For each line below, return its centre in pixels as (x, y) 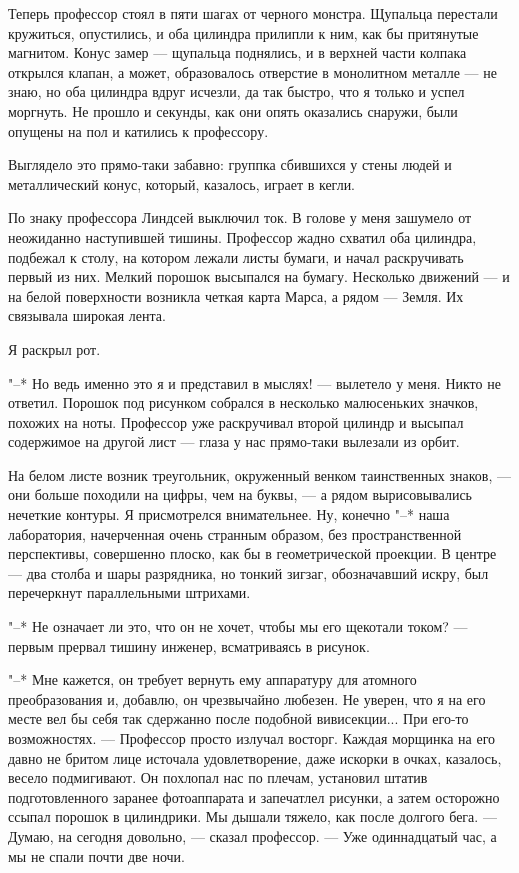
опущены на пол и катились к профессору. (138, 130)
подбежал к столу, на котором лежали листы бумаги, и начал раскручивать (236, 256)
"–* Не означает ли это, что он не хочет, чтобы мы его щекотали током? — (238, 626)
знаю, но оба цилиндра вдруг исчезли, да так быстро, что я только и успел (236, 91)
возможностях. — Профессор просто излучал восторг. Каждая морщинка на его (252, 738)
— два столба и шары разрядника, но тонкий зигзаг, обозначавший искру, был (248, 572)
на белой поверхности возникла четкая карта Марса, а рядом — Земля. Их (236, 295)
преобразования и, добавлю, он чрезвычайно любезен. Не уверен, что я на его (247, 698)
